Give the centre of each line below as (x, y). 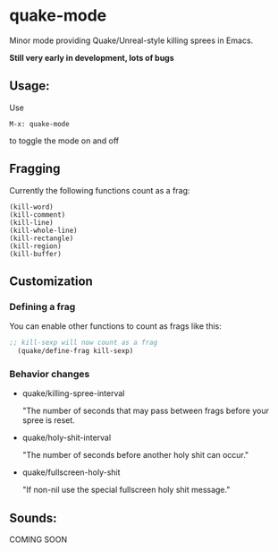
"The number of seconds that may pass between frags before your (146, 411)
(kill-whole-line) (43, 230)
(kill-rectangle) (42, 238)
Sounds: (33, 517)
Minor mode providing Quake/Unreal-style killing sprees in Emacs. (131, 40)
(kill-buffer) (36, 254)
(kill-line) (31, 222)
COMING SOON (38, 539)
